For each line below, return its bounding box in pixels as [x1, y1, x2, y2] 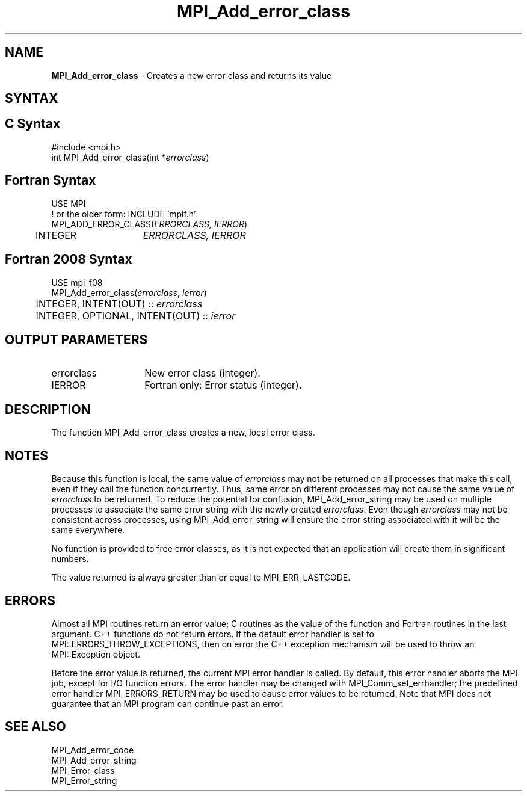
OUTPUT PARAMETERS [5, 332, 148, 347]
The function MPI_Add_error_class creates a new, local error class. [51, 427, 315, 438]
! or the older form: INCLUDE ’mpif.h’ [51, 208, 196, 219]
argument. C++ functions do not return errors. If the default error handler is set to [51, 628, 374, 639]
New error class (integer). [144, 367, 260, 380]
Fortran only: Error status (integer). [144, 379, 302, 392]
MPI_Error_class [51, 765, 115, 776]
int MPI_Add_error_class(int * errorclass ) [51, 152, 209, 162]
